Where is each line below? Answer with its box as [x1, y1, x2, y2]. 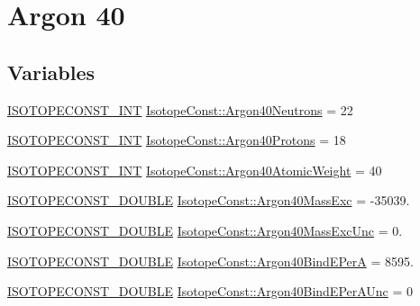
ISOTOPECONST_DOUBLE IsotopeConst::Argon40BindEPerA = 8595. [7, 251, 414, 270]
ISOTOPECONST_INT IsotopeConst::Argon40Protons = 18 [7, 130, 346, 149]
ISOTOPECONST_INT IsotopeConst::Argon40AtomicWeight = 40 [7, 160, 382, 179]
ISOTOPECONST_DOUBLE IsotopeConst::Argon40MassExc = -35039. [7, 191, 410, 210]
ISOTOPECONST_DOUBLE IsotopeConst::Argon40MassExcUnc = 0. [7, 220, 403, 239]
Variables [7, 58, 96, 85]
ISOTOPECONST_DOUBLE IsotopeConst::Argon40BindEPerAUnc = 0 [7, 282, 414, 301]
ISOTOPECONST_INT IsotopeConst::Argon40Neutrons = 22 [7, 100, 353, 119]
